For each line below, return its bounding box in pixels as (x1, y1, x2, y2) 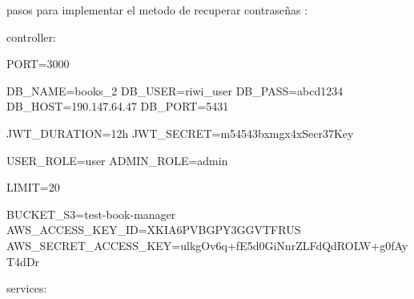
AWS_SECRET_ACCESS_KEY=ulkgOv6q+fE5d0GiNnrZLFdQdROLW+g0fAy (6, 236, 408, 253)
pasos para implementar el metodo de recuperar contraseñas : (6, 2, 308, 18)
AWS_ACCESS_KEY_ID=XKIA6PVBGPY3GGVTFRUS (6, 221, 301, 238)
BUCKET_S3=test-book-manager (6, 205, 176, 222)
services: (6, 280, 47, 297)
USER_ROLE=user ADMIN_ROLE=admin (6, 152, 228, 168)
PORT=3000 (6, 55, 70, 72)
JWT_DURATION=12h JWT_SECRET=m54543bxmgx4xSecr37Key (6, 124, 354, 141)
